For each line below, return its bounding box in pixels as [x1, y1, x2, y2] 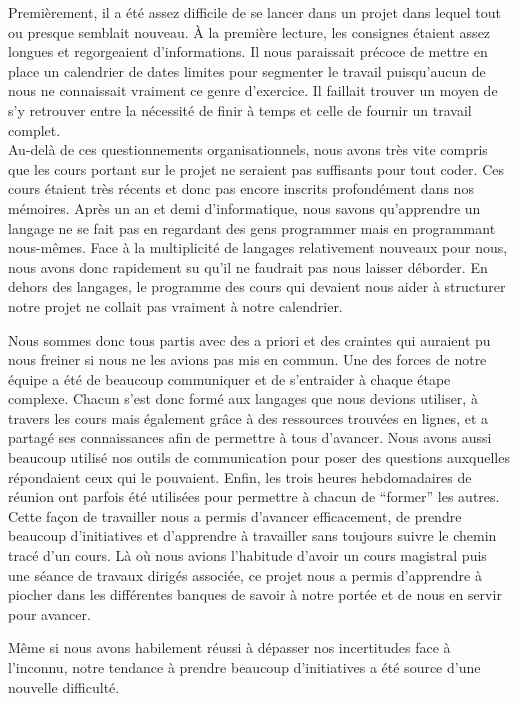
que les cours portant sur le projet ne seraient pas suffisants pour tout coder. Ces [8, 158, 504, 179]
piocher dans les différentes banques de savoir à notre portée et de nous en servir [8, 584, 502, 605]
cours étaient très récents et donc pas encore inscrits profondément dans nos [8, 178, 474, 199]
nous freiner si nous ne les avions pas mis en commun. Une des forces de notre [8, 349, 487, 370]
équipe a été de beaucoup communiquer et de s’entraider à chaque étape [8, 368, 451, 389]
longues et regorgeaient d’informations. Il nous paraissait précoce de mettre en [8, 41, 488, 62]
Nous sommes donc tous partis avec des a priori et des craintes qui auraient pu [8, 329, 491, 350]
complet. [8, 119, 61, 140]
